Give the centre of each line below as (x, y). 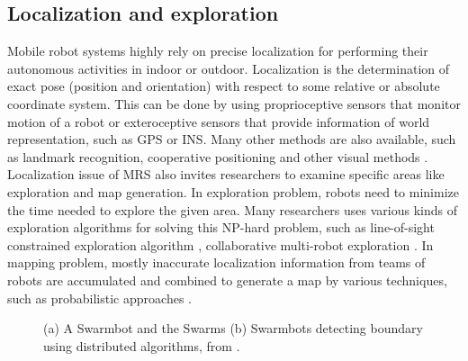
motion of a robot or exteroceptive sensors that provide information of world (219, 121)
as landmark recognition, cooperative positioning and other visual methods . (218, 156)
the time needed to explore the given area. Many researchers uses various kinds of (232, 209)
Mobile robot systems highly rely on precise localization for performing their (218, 51)
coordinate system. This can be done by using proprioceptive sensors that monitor (234, 103)
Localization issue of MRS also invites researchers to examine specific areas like (226, 174)
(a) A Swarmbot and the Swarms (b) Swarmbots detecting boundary (233, 328)
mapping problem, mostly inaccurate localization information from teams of (216, 262)
